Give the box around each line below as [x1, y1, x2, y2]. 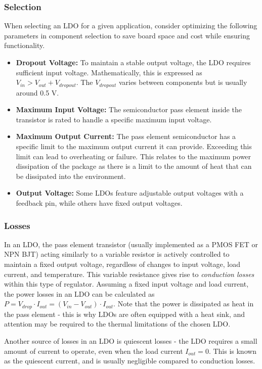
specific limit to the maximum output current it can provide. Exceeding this [16, 141, 252, 152]
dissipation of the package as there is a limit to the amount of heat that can [16, 161, 252, 171]
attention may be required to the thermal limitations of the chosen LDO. [4, 318, 231, 329]
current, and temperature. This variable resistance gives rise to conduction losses [4, 268, 254, 279]
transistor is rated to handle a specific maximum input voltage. [16, 114, 212, 124]
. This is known [208, 345, 257, 356]
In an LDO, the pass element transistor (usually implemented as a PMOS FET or [4, 239, 258, 249]
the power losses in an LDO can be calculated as [4, 288, 155, 299]
